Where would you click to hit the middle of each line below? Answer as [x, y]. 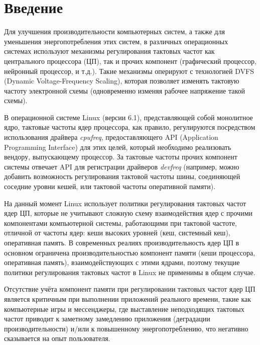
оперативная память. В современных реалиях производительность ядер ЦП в [122, 242]
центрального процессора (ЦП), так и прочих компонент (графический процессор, [130, 61]
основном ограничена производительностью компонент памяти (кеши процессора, [130, 252]
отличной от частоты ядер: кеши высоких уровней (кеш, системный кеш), [117, 233]
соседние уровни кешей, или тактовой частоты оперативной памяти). [110, 186]
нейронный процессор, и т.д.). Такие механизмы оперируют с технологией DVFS [129, 71]
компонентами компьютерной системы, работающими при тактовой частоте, [120, 223]
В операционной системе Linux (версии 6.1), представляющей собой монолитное [128, 117]
